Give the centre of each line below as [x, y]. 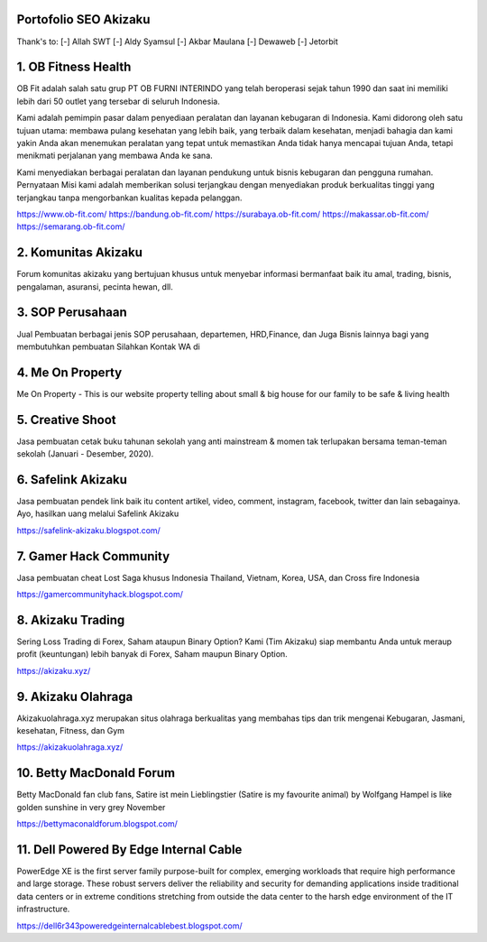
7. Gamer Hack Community [93, 556]
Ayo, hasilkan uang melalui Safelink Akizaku [98, 513]
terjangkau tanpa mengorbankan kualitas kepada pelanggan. [129, 198]
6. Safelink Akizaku [72, 480]
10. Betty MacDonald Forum [96, 773]
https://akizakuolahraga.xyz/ [70, 747]
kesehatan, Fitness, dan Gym [71, 731]
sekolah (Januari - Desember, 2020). [85, 454]
